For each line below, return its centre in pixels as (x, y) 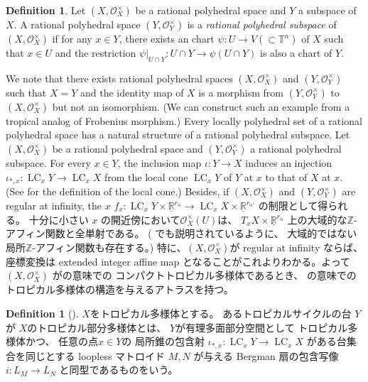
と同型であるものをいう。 (119, 370)
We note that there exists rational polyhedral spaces (119, 78)
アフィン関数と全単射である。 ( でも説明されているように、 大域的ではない (182, 233)
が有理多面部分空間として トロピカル (262, 327)
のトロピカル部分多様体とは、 (97, 327)
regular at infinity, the (54, 206)
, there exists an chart (167, 38)
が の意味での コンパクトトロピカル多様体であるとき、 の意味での (204, 275)
